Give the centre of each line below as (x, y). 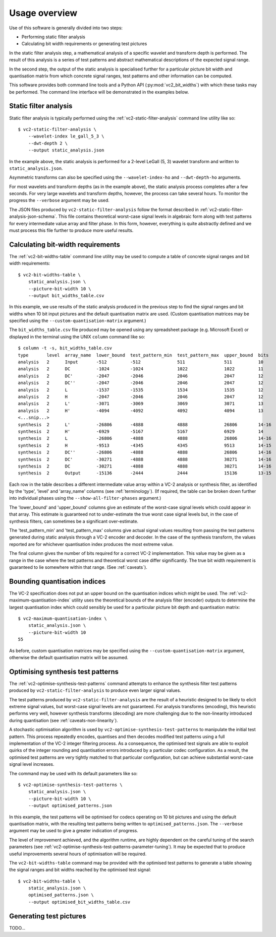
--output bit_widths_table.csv (66, 296)
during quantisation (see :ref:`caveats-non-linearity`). (64, 720)
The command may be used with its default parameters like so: (73, 773)
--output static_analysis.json (66, 150)
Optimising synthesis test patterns (64, 672)
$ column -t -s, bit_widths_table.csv (65, 348)
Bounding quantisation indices (57, 581)
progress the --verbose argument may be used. (59, 201)
